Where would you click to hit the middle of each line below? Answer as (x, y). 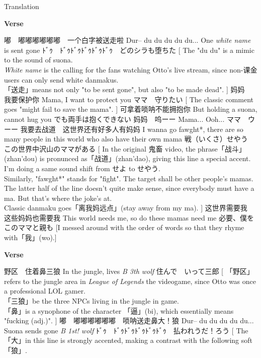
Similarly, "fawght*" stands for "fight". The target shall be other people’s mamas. (129, 178)
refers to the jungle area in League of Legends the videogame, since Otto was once (130, 281)
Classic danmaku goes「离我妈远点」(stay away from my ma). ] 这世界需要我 (126, 208)
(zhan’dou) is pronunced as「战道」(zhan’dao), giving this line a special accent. (127, 158)
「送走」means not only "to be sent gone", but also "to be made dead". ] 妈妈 (124, 89)
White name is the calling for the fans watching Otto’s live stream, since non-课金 (131, 69)
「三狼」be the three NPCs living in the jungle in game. (92, 301)
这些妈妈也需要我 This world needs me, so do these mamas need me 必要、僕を (129, 217)
